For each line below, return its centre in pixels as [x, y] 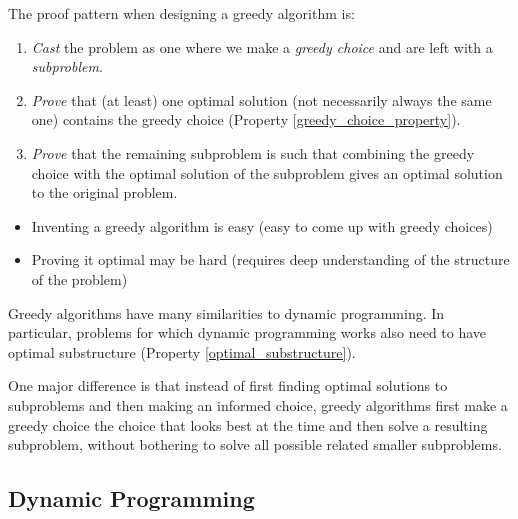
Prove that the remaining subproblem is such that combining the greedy [253, 152]
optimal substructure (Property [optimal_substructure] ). [182, 351]
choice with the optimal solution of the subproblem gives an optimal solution [267, 172]
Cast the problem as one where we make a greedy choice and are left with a [262, 46]
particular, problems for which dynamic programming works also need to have [247, 332]
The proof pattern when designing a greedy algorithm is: [181, 13]
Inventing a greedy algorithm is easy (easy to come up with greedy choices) [262, 225]
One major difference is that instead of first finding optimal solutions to [228, 385]
